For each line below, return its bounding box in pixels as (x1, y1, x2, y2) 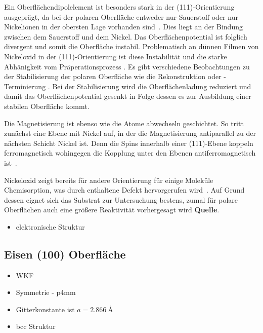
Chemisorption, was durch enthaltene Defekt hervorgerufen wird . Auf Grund (4, 184, 245, 195)
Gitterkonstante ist (16, 304, 75, 314)
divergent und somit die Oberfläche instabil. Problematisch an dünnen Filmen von (4, 41, 259, 52)
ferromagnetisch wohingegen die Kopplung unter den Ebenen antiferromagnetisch (4, 147, 256, 158)
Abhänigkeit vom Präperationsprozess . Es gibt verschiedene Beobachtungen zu (4, 61, 250, 71)
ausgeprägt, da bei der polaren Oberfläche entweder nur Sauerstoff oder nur (4, 11, 238, 22)
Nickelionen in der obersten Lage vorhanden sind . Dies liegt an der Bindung (4, 21, 243, 32)
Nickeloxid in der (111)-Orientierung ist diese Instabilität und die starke (4, 51, 227, 61)
